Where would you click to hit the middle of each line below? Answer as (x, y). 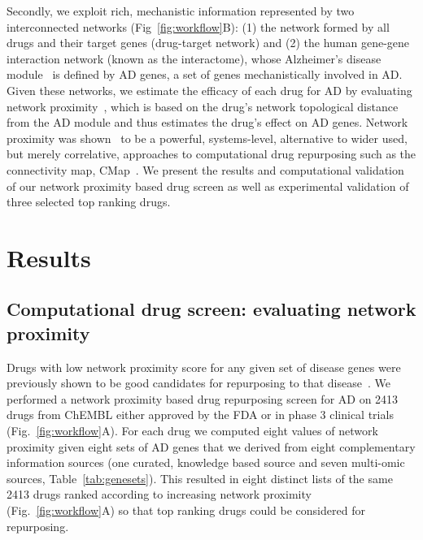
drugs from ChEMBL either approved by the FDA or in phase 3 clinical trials (200, 415)
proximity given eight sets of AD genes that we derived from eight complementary (211, 446)
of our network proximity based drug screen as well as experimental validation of (208, 186)
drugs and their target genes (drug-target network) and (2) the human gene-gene (208, 43)
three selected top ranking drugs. (89, 202)
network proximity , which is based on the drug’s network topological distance (203, 106)
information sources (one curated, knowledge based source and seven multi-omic (206, 462)
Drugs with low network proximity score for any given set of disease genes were (204, 367)
